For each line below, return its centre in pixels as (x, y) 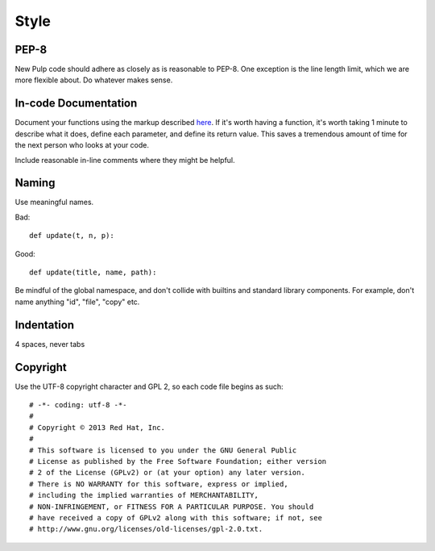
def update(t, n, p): (72, 236)
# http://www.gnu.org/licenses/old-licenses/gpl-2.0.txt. (146, 529)
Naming (35, 183)
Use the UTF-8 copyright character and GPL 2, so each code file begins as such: (149, 386)
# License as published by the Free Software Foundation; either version (178, 461)
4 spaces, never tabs (50, 344)
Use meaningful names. (54, 202)
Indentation (45, 325)
